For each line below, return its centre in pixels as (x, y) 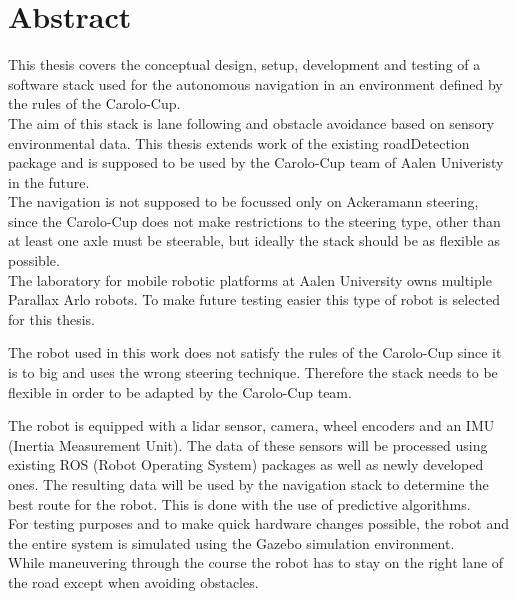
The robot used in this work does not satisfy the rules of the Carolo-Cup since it (255, 352)
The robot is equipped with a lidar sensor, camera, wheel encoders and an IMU (251, 425)
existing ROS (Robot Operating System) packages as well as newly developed (246, 464)
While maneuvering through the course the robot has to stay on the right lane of (256, 562)
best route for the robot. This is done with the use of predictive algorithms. (239, 503)
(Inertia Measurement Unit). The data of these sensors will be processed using (248, 444)
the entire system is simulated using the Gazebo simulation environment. (231, 542)
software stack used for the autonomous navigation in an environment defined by (255, 83)
